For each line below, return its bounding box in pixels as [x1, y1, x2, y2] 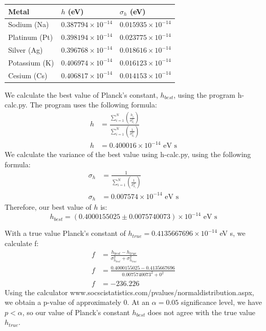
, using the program [173, 89, 236, 100]
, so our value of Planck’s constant [22, 306, 130, 317]
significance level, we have [181, 297, 262, 307]
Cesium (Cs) [8, 70, 48, 80]
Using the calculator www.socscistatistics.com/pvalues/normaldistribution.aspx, [5, 286, 254, 297]
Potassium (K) [8, 57, 54, 68]
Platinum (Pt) [8, 32, 53, 42]
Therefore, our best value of [5, 202, 92, 212]
